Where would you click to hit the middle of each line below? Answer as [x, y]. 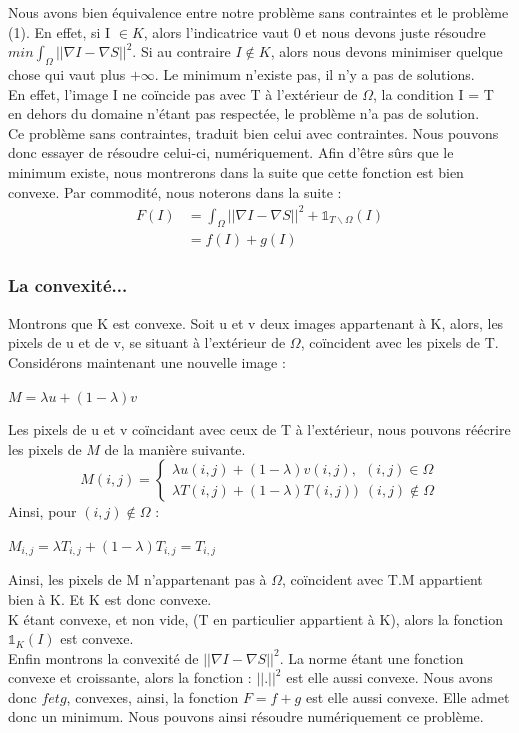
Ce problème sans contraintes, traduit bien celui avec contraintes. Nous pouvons [253, 132]
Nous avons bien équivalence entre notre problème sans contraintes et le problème [258, 12]
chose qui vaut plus [67, 73]
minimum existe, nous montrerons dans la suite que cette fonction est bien [236, 171]
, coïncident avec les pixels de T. [399, 342]
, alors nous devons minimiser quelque [386, 51]
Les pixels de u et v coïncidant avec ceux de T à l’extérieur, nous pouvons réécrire [259, 429]
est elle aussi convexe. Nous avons [389, 677]
